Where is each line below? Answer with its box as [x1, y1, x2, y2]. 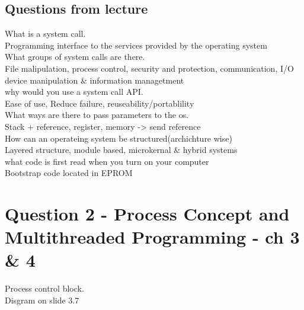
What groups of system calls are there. [5, 50, 145, 63]
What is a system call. [5, 27, 86, 40]
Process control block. [5, 282, 84, 295]
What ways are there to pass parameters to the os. [5, 108, 189, 121]
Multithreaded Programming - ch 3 [5, 225, 300, 249]
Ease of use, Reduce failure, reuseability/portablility [5, 97, 194, 109]
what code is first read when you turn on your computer [5, 155, 209, 167]
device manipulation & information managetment [5, 73, 184, 86]
